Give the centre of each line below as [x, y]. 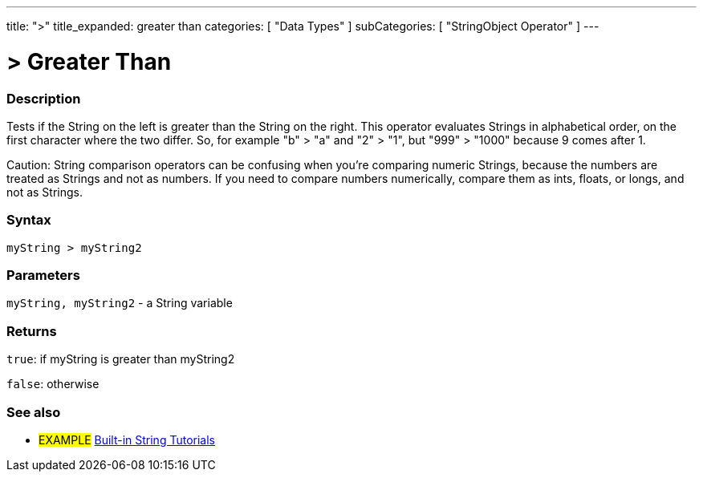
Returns [32, 331]
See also [34, 412]
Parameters [43, 275]
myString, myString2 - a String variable [120, 303]
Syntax [29, 220]
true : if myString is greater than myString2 [121, 359]
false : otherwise [53, 384]
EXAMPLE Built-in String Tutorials [127, 440]
